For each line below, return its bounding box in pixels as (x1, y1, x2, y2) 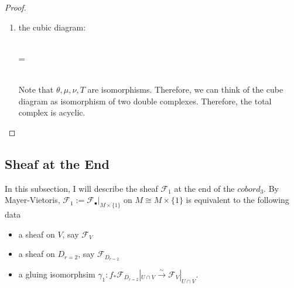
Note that (18, 83, 54, 95)
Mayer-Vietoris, (5, 194, 60, 206)
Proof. (5, 1, 26, 13)
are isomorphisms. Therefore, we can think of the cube (87, 83, 283, 95)
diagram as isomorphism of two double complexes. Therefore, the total (18, 94, 272, 107)
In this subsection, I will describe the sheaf (5, 182, 158, 194)
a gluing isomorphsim (18, 267, 95, 280)
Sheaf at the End (5, 154, 110, 172)
